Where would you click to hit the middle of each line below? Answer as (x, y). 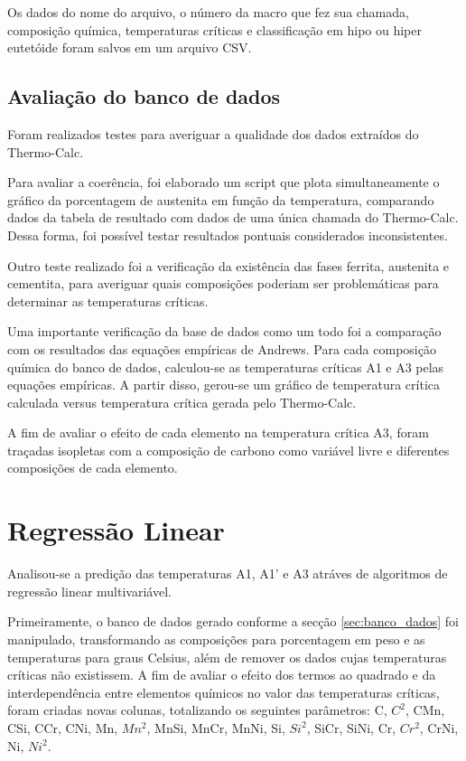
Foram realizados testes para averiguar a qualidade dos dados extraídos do (213, 133)
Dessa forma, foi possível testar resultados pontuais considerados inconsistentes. (228, 235)
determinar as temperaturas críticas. (108, 301)
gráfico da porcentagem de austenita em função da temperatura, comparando (221, 199)
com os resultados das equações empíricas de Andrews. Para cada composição (222, 348)
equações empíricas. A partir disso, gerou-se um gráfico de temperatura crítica (224, 385)
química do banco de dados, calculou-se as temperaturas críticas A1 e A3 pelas (226, 366)
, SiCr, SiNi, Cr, (351, 727)
